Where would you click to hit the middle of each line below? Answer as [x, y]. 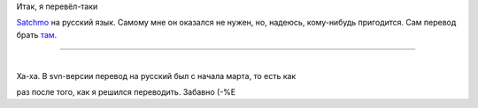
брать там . [37, 34]
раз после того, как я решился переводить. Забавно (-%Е [126, 91]
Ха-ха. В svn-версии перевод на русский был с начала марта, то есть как [156, 76]
